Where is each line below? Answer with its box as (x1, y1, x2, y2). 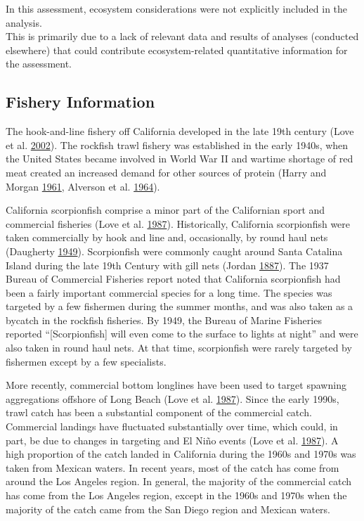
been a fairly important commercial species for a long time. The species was (6, 285, 332, 300)
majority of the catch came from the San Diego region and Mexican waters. (6, 501, 331, 516)
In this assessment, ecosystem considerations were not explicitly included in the (6, 1, 348, 15)
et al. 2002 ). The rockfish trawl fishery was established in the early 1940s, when (6, 137, 349, 152)
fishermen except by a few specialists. (6, 354, 167, 368)
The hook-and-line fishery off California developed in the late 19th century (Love (6, 124, 354, 139)
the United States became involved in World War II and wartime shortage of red (6, 151, 353, 166)
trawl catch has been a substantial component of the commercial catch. (6, 405, 312, 420)
